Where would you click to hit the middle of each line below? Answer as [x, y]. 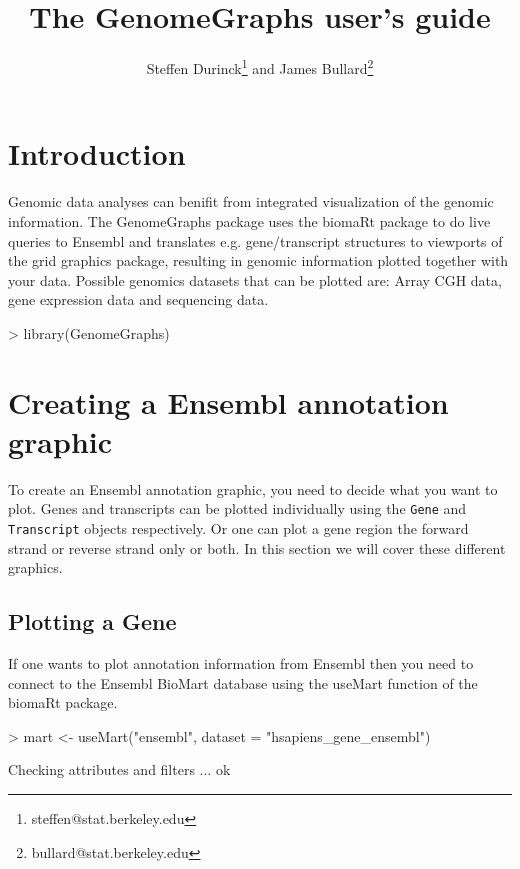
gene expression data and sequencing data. [138, 299]
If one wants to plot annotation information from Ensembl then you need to [241, 663]
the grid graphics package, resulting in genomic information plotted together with [258, 260]
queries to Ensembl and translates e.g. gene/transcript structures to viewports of [255, 240]
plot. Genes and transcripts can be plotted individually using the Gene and [237, 508]
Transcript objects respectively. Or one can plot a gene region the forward [238, 528]
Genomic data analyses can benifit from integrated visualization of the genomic [251, 201]
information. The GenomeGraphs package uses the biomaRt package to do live [249, 220]
